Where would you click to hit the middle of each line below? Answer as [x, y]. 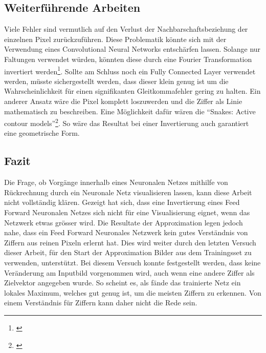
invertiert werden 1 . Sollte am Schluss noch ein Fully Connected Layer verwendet [130, 70]
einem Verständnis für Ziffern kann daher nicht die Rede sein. [101, 303]
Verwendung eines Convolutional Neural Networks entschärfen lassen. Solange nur [132, 49]
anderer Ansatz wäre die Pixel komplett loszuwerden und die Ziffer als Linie [123, 101]
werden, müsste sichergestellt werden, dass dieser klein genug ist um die [116, 81]
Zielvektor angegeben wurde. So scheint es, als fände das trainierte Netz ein [123, 283]
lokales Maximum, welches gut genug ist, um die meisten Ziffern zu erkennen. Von [133, 292]
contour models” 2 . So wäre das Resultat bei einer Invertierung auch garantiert [127, 122]
